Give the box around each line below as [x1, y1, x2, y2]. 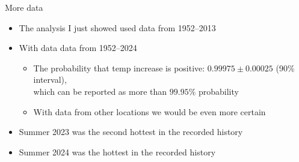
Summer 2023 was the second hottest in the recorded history [19, 125, 243, 138]
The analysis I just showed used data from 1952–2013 [19, 21, 216, 34]
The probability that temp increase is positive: [33, 61, 205, 74]
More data [5, 1, 43, 13]
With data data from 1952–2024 [19, 41, 137, 54]
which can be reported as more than [33, 85, 167, 97]
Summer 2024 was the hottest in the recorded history [19, 145, 216, 158]
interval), [33, 73, 67, 86]
